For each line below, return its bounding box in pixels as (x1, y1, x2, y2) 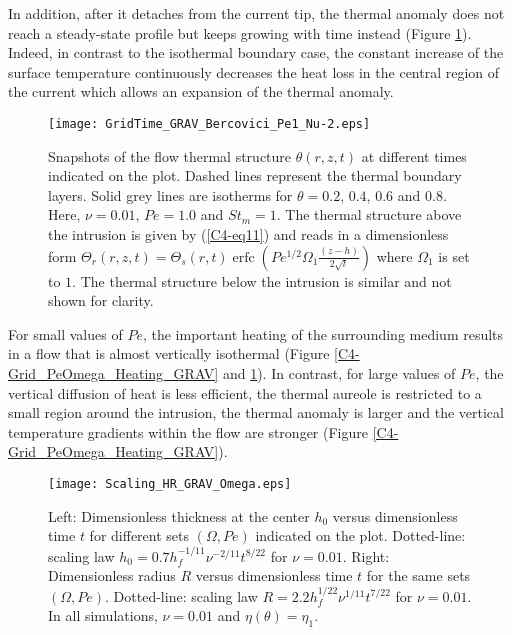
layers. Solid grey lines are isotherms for (48, 184, 293, 205)
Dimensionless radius (48, 565, 176, 586)
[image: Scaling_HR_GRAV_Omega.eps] (48, 476, 292, 491)
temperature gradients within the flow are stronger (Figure (8, 421, 368, 442)
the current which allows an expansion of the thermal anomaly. (8, 81, 394, 102)
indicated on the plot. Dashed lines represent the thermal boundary (48, 165, 462, 186)
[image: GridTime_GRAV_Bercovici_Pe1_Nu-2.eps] (48, 116, 371, 131)
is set (438, 245, 470, 266)
